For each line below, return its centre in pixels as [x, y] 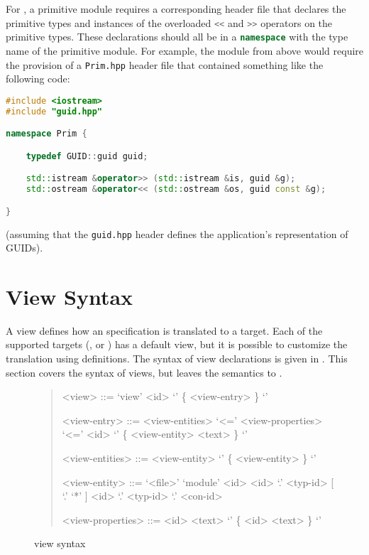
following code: [38, 79]
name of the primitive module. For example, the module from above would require [185, 50]
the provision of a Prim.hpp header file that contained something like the [165, 64]
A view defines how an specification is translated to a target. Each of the [164, 330]
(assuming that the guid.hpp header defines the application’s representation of [177, 233]
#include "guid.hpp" [54, 111]
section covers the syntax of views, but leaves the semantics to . [144, 372]
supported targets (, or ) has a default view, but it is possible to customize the [177, 344]
